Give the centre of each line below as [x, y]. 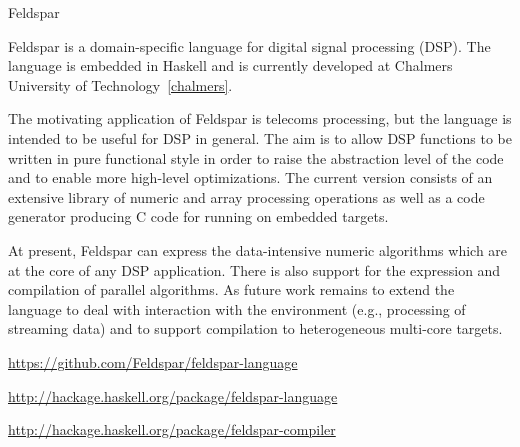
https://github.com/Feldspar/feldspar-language [153, 361]
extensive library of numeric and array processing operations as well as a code [246, 196]
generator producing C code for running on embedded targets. [198, 216]
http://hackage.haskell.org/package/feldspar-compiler [172, 429]
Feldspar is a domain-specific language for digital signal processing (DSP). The [249, 45]
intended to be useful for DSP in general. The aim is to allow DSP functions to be [260, 137]
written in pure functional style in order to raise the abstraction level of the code [256, 157]
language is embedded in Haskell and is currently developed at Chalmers [230, 65]
